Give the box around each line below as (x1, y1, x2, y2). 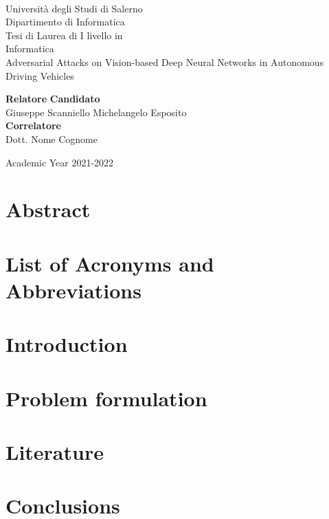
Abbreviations (5, 276, 141, 304)
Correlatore (5, 118, 61, 133)
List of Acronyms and (5, 249, 214, 277)
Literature (5, 438, 104, 465)
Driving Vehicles (5, 68, 74, 82)
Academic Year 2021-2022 (5, 155, 114, 169)
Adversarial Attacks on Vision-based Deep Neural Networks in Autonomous (5, 54, 324, 69)
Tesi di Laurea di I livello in (5, 27, 123, 42)
